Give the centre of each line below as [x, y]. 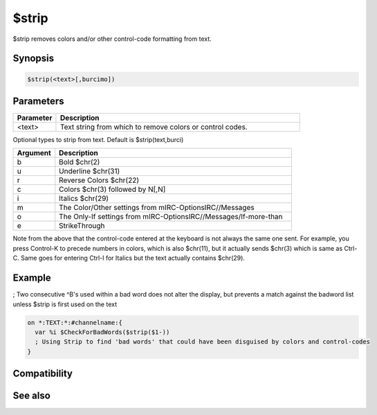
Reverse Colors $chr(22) [99, 180]
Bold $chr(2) [80, 162]
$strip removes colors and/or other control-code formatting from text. [112, 39]
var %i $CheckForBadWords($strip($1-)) [102, 332]
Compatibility [43, 374]
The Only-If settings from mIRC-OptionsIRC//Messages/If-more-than [171, 217]
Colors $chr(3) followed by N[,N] [112, 189]
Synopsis [34, 59]
